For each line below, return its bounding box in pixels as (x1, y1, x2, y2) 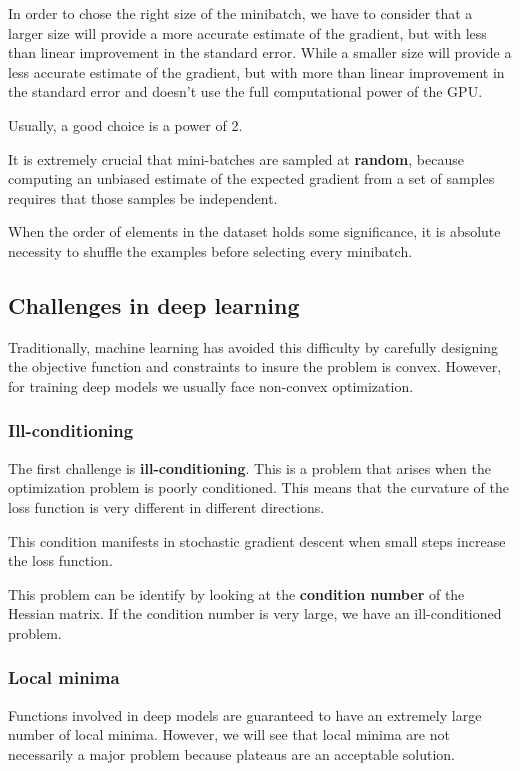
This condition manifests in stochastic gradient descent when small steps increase (8, 530, 506, 551)
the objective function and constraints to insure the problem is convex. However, (8, 356, 502, 377)
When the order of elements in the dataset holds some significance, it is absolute (8, 221, 501, 242)
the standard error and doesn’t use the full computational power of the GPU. (8, 81, 483, 102)
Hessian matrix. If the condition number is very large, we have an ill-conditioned (8, 603, 502, 624)
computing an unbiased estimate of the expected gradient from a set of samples (8, 168, 495, 189)
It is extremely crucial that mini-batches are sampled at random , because (8, 148, 464, 169)
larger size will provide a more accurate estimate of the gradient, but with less (8, 22, 487, 43)
